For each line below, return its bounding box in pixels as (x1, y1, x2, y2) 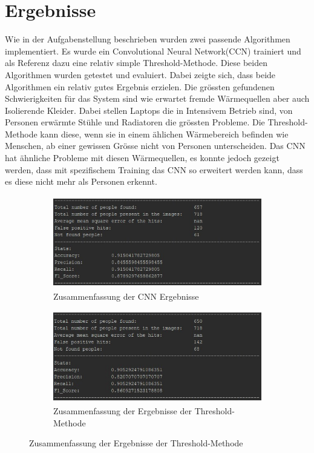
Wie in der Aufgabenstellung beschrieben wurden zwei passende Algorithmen (5, 33, 290, 45)
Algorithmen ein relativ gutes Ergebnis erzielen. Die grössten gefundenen (5, 80, 275, 93)
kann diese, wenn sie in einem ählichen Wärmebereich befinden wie (40, 127, 289, 140)
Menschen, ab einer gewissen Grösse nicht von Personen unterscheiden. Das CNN (5, 139, 306, 152)
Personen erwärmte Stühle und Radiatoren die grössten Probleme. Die (5, 116, 265, 128)
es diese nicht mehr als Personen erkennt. (5, 175, 157, 188)
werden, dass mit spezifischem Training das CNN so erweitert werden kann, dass (5, 163, 303, 176)
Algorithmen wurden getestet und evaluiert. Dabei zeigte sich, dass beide (5, 68, 276, 81)
